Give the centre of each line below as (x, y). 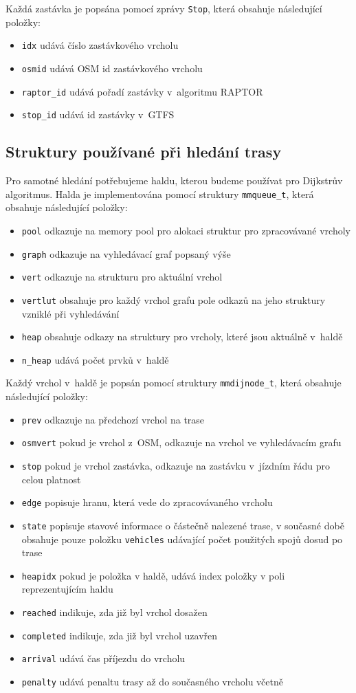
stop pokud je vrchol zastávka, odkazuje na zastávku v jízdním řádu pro (176, 466)
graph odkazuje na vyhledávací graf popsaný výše (126, 253)
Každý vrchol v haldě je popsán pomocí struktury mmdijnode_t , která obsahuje (174, 383)
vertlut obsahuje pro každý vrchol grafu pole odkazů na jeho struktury (174, 299)
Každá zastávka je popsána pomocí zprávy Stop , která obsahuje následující (164, 8)
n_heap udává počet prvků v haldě (95, 359)
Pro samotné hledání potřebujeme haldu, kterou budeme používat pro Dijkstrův (174, 180)
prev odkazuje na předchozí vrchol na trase (113, 419)
